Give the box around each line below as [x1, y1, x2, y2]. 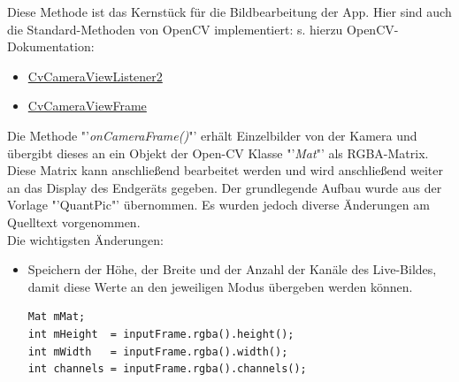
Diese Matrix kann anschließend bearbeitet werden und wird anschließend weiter [7, 161, 443, 180]
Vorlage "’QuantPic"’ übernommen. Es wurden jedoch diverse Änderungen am [7, 195, 430, 214]
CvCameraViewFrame [27, 96, 147, 115]
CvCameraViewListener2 [27, 66, 163, 85]
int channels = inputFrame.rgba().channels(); [27, 363, 307, 376]
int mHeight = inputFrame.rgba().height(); [27, 327, 295, 340]
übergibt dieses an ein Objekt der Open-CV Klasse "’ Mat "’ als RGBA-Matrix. [7, 143, 429, 162]
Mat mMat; [27, 310, 86, 324]
